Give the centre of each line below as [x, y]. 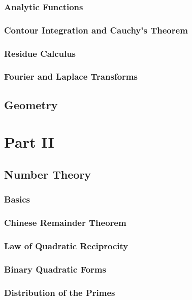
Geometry [31, 104]
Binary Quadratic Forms [55, 269]
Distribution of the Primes [60, 292]
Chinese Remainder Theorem [65, 223]
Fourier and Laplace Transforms [71, 76]
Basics [17, 199]
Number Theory [47, 174]
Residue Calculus [40, 53]
